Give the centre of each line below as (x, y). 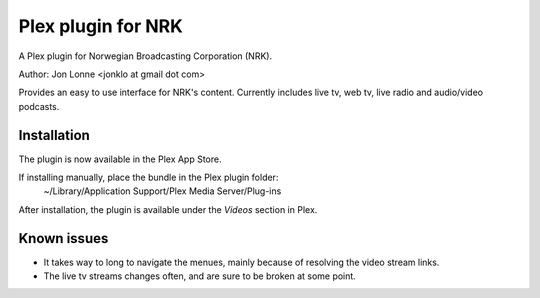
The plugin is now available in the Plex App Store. (120, 159)
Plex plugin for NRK (101, 26)
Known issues (63, 238)
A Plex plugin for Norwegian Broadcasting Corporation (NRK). (145, 56)
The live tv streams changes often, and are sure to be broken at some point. (200, 276)
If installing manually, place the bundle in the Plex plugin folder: (148, 177)
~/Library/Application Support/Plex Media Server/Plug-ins (162, 191)
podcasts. (39, 106)
